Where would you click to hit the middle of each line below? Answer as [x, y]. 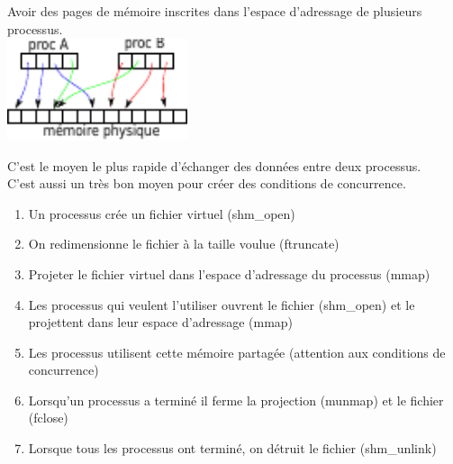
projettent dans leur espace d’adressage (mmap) [161, 322]
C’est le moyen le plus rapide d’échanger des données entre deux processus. [214, 165]
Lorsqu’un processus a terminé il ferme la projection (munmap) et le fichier [236, 400]
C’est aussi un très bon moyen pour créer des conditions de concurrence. [207, 183]
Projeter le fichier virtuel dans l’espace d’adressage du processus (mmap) [229, 273]
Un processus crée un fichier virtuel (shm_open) [162, 213]
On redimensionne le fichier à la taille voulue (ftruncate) [184, 244]
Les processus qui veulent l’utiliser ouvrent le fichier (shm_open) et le [222, 304]
